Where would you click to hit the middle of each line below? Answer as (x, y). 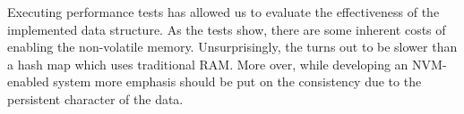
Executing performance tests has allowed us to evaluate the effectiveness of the (223, 12)
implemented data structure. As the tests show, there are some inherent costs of (227, 29)
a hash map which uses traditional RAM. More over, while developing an (208, 64)
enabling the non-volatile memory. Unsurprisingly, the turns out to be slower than (232, 47)
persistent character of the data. (95, 98)
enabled (28, 81)
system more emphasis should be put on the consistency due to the (237, 81)
